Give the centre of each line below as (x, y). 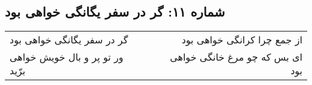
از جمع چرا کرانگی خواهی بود (242, 40)
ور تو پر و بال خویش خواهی (67, 57)
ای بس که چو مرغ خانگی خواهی (236, 57)
